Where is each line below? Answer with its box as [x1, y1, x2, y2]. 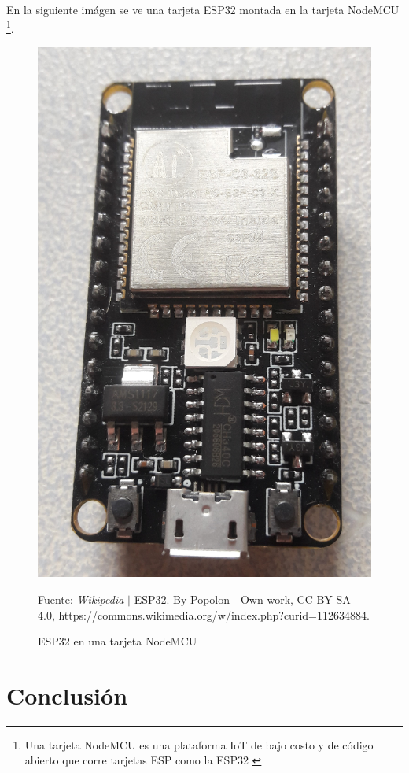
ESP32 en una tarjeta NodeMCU [38, 633, 197, 649]
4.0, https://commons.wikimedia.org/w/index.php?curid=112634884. [38, 606, 370, 623]
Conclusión [6, 679, 128, 711]
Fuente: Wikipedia [38, 590, 124, 607]
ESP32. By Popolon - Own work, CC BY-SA [134, 590, 351, 607]
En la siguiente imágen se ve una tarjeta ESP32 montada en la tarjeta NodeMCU [6, 2, 400, 17]
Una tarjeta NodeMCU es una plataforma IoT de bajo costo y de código [24, 736, 374, 753]
